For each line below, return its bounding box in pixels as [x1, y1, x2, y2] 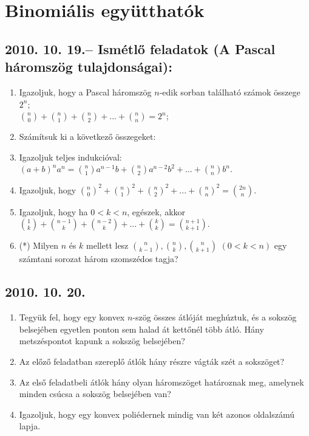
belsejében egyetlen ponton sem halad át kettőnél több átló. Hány [19, 322, 264, 335]
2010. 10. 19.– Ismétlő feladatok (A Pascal [5, 39, 276, 58]
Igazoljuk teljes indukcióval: [19, 150, 122, 163]
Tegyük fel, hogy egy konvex [19, 311, 125, 324]
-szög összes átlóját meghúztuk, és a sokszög [132, 311, 297, 324]
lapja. [19, 420, 41, 432]
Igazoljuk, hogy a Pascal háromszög [19, 85, 152, 98]
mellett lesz [86, 239, 129, 252]
